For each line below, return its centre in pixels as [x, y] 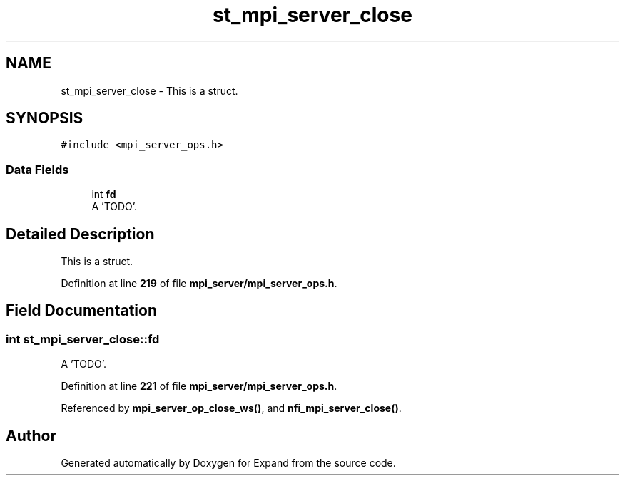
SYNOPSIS [45, 118]
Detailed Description [80, 234]
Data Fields [37, 169]
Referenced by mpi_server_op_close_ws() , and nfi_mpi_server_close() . [231, 408]
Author [31, 435]
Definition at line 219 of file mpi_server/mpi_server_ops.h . [199, 284]
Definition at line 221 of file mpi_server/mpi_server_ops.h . [199, 386]
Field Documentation [81, 311]
